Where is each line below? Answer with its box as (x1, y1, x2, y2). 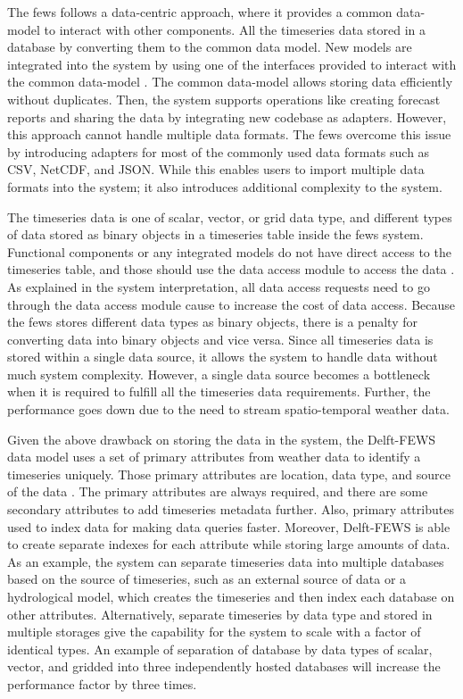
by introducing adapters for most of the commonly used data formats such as (7, 142, 430, 161)
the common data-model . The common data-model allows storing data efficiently (7, 72, 453, 91)
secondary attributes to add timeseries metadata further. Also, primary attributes (7, 500, 454, 519)
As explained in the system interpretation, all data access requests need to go (7, 277, 430, 295)
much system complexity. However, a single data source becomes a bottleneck (7, 364, 431, 383)
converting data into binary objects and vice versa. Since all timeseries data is (7, 329, 434, 348)
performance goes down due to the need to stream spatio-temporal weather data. (7, 400, 450, 419)
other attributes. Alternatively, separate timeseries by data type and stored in (7, 604, 433, 623)
